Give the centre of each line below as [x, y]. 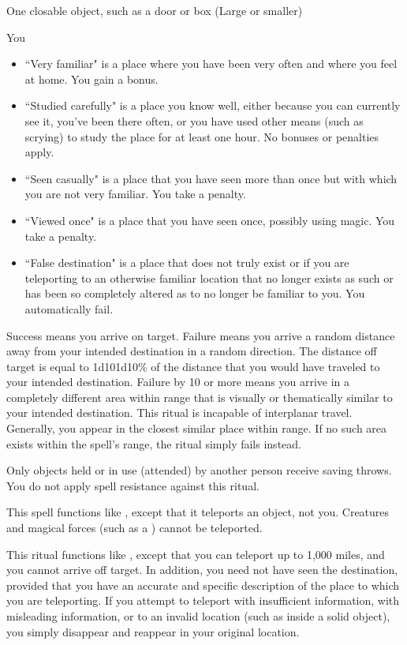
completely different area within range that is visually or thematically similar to [200, 397]
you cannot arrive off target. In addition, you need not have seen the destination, [202, 570]
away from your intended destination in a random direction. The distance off [192, 351]
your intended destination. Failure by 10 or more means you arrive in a [178, 382]
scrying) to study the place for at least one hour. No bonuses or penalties [202, 136]
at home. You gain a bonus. [91, 79]
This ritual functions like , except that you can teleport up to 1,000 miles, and [196, 554]
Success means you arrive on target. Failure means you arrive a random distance [201, 335]
